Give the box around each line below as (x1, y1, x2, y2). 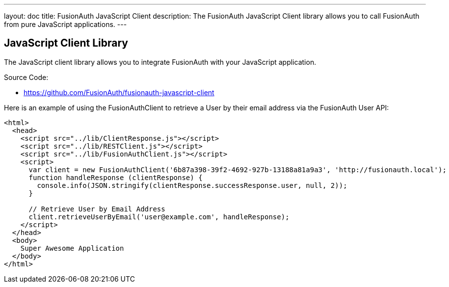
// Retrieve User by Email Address (28, 205, 165, 213)
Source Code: (4, 73, 49, 81)
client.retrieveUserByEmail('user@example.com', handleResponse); (28, 212, 290, 221)
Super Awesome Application (20, 244, 124, 252)
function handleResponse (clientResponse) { (28, 173, 203, 182)
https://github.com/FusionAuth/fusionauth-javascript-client (24, 88, 214, 97)
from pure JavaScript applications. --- (4, 20, 127, 28)
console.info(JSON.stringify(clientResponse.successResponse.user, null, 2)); (37, 181, 347, 189)
